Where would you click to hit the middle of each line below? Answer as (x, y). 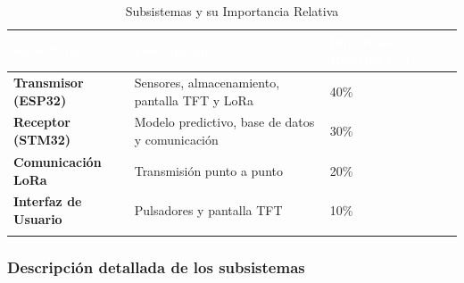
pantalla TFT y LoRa (194, 100)
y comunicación (176, 140)
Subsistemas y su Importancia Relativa (232, 11)
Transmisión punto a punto (208, 170)
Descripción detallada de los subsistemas (156, 267)
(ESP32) (40, 100)
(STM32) (42, 140)
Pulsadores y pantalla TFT (208, 210)
